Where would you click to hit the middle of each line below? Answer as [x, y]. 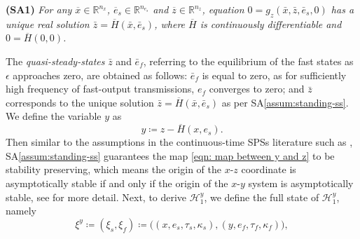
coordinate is [269, 169]
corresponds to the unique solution [80, 102]
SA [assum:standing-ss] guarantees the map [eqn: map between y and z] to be [170, 155]
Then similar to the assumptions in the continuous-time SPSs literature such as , [179, 142]
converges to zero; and [257, 89]
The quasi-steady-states [55, 61]
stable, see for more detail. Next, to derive [96, 197]
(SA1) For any [39, 9]
